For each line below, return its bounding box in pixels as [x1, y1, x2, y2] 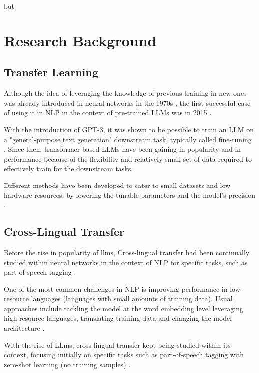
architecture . [4, 323, 45, 333]
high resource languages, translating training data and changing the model [4, 313, 232, 323]
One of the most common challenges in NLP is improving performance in [4, 283, 228, 294]
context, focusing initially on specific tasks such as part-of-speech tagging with [4, 349, 244, 360]
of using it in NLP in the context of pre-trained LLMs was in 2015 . [4, 107, 212, 118]
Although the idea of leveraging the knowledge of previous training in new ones [4, 88, 247, 98]
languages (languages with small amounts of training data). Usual [31, 293, 233, 304]
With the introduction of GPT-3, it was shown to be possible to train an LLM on [4, 124, 254, 134]
